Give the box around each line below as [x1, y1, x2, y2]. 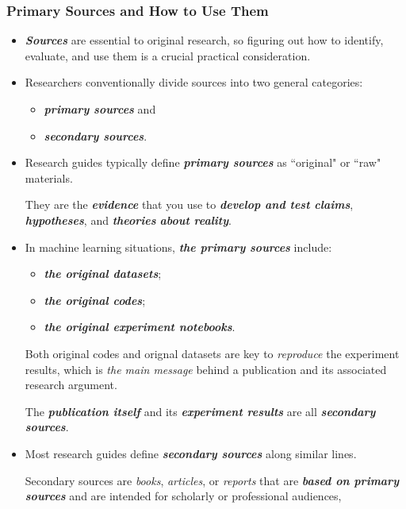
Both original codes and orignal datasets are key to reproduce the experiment [25, 345, 400, 361]
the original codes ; [44, 291, 146, 308]
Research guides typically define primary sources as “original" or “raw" [25, 154, 381, 171]
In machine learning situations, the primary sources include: [25, 238, 332, 255]
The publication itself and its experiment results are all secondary [25, 403, 376, 419]
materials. [25, 169, 73, 186]
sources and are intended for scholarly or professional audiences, [25, 488, 342, 504]
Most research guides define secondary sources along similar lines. [25, 445, 357, 461]
